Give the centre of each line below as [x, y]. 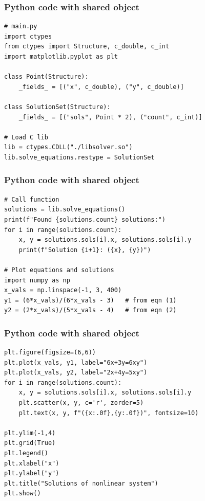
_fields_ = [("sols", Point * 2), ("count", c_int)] [110, 117]
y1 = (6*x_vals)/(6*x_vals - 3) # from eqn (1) [90, 300]
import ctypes [28, 36]
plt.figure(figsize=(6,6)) [50, 353]
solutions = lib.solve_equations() [65, 210]
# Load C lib [26, 137]
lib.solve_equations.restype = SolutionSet [79, 157]
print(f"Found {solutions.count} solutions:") [85, 219]
